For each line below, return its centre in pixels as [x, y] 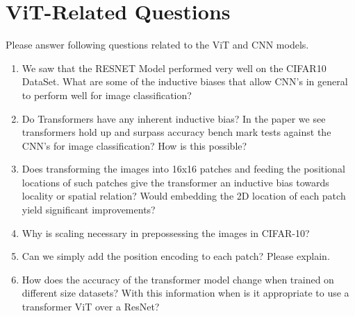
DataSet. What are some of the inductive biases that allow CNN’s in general [185, 81]
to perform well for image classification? [107, 95]
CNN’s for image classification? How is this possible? [134, 145]
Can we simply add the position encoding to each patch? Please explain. [176, 256]
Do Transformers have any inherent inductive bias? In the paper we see [174, 118]
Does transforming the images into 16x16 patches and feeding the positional [183, 169]
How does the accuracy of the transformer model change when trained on [178, 279]
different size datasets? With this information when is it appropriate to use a [185, 293]
